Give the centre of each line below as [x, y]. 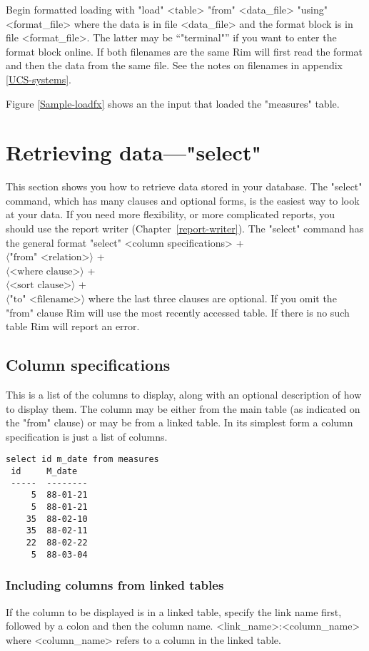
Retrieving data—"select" [133, 152]
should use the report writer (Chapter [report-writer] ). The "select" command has [185, 229]
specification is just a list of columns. [87, 436]
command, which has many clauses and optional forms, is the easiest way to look [183, 200]
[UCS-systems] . [39, 79]
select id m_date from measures [82, 460]
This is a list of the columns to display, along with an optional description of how [184, 395]
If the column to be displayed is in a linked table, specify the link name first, [174, 611]
